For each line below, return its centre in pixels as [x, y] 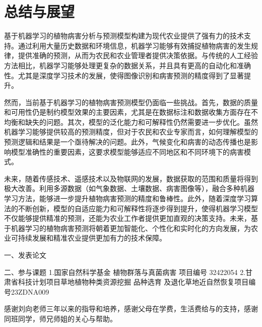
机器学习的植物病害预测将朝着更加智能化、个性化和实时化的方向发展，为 [131, 228]
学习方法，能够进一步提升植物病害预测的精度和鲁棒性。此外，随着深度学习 [127, 198]
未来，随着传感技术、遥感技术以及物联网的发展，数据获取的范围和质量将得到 [131, 178]
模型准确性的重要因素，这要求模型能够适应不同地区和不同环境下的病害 [127, 151]
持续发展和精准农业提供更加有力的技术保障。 [92, 238]
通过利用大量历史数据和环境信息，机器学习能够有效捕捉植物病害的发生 [134, 45]
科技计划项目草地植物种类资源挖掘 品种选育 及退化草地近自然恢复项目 [133, 282]
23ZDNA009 [30, 291]
